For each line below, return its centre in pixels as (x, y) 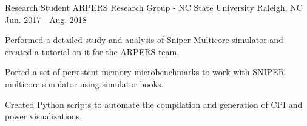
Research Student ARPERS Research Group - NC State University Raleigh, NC (154, 7)
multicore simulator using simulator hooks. (84, 83)
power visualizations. (43, 116)
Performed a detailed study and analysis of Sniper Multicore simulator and (144, 40)
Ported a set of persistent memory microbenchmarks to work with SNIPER (145, 72)
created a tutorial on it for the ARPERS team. (92, 51)
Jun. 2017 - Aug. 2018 (46, 19)
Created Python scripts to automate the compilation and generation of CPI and (154, 104)
